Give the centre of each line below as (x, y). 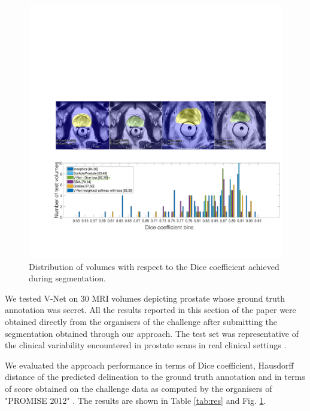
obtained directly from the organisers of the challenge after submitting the (141, 321)
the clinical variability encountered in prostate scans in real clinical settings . (146, 345)
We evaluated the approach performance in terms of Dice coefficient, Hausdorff (149, 365)
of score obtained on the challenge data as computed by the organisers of (139, 388)
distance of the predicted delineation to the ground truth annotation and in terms (155, 377)
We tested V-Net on (42, 298)
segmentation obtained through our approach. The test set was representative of (152, 333)
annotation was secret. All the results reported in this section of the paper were (151, 310)
